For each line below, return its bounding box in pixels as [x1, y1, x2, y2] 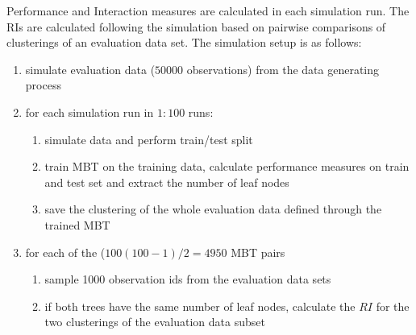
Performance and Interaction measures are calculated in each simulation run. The [6, 2, 410, 19]
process [25, 77, 61, 93]
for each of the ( [25, 243, 106, 260]
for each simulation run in [25, 103, 154, 120]
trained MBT [44, 216, 110, 233]
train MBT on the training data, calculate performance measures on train [44, 158, 410, 175]
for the [376, 297, 410, 314]
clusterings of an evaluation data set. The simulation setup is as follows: [6, 34, 362, 51]
